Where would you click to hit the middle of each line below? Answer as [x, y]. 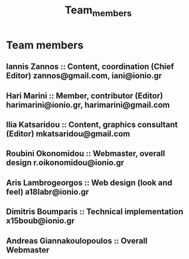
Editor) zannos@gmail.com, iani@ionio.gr [84, 76]
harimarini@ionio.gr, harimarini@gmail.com [88, 105]
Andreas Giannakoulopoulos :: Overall [77, 241]
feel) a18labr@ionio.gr [48, 191]
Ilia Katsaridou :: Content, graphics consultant [92, 124]
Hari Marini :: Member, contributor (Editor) [85, 96]
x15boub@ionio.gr [40, 221]
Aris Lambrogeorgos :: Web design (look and [89, 183]
